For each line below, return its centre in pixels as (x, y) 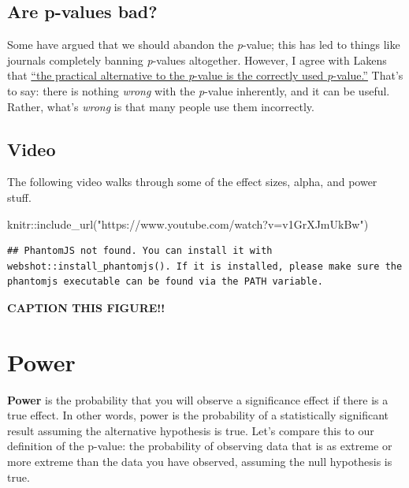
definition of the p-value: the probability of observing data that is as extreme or (200, 446)
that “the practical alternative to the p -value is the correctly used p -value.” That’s (205, 75)
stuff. (19, 197)
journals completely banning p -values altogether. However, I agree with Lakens (197, 60)
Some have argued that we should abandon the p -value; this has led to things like (204, 45)
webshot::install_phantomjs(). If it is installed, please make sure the (205, 266)
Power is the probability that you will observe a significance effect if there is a (198, 399)
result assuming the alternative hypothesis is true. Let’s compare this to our (191, 430)
